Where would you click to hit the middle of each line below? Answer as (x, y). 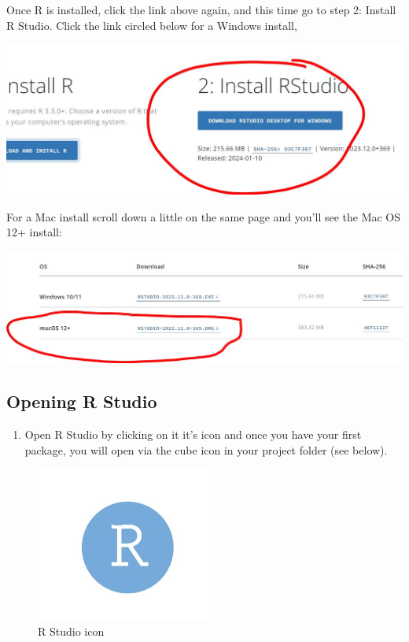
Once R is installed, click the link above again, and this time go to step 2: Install (201, 9)
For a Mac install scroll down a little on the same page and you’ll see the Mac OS (204, 216)
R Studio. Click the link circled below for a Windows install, (152, 25)
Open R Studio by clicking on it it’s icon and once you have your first (193, 434)
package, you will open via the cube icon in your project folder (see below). (206, 449)
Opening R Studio (82, 401)
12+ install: (34, 232)
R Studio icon (71, 631)
